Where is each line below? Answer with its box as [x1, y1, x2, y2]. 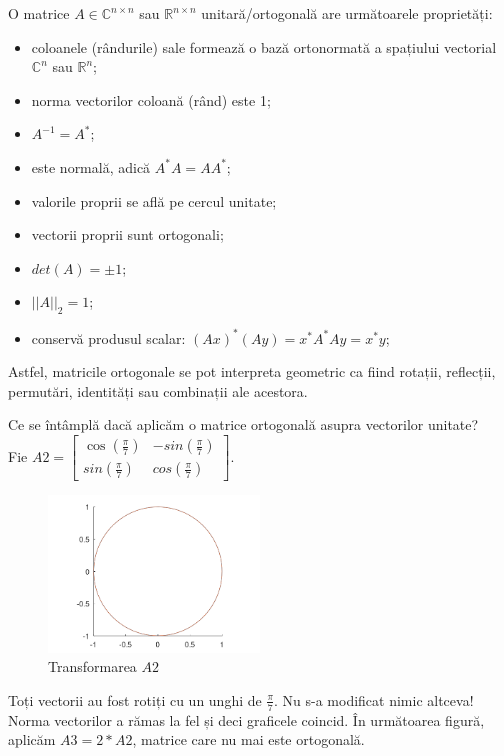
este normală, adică [31, 156, 151, 177]
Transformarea [48, 656, 137, 677]
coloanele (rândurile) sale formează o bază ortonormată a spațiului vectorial [31, 36, 497, 57]
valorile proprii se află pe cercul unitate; [31, 190, 277, 211]
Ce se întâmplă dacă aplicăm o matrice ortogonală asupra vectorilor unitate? [8, 414, 479, 435]
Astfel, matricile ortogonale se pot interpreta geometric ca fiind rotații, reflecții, [8, 361, 496, 382]
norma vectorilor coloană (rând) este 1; [31, 89, 271, 110]
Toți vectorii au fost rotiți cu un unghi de [8, 689, 262, 710]
